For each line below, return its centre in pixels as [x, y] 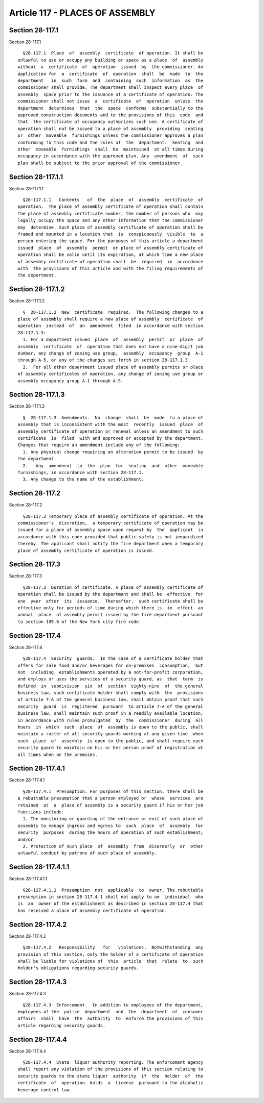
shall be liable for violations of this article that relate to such [110, 961]
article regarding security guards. [62, 1025]
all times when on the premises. [58, 754]
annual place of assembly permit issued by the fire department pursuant [110, 615]
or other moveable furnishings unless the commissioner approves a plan [110, 136]
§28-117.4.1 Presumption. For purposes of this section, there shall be [113, 791]
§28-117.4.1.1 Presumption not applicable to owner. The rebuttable [113, 890]
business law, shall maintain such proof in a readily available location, [110, 714]
